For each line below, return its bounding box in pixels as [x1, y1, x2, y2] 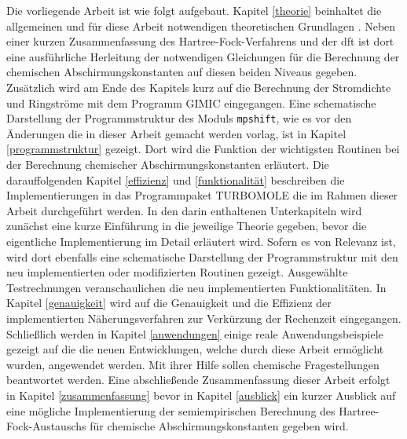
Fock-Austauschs [6, 418, 86, 434]
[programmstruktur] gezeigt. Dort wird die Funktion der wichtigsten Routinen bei [6, 141, 400, 157]
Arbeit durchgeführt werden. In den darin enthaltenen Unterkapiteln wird [6, 202, 362, 218]
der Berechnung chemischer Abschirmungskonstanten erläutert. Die [6, 156, 329, 172]
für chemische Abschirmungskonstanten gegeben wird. [90, 418, 349, 434]
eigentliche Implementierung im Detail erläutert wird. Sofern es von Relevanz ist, [6, 232, 396, 249]
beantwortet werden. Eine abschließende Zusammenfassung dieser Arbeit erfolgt [6, 371, 390, 388]
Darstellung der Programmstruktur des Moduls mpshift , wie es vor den [6, 110, 352, 126]
